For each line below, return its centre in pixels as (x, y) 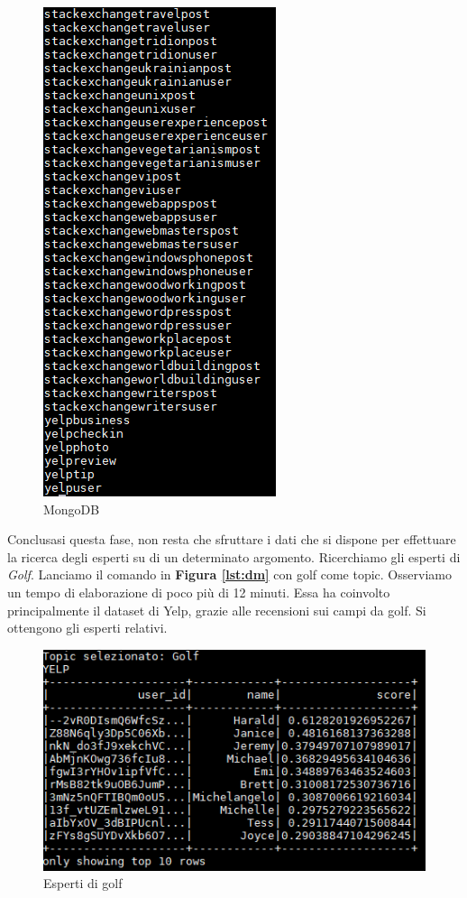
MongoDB (72, 509)
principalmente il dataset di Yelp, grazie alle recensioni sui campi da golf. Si (217, 610)
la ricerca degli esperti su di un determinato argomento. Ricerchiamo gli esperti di (234, 556)
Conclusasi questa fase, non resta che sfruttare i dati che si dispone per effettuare (232, 539)
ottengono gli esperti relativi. (87, 628)
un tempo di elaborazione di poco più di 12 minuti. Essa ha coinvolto (199, 592)
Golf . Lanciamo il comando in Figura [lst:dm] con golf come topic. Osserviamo (229, 574)
